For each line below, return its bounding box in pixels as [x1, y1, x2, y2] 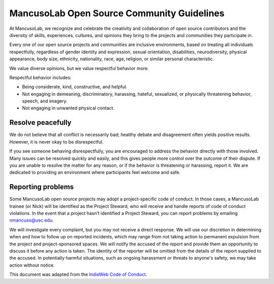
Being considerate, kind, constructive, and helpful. [22, 84, 128, 90]
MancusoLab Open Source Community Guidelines [9, 8, 225, 19]
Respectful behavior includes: [9, 74, 72, 81]
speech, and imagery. [22, 98, 68, 104]
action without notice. [9, 262, 55, 268]
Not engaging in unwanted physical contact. [22, 105, 115, 111]
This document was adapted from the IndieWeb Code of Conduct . [9, 271, 147, 277]
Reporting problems [9, 183, 74, 191]
